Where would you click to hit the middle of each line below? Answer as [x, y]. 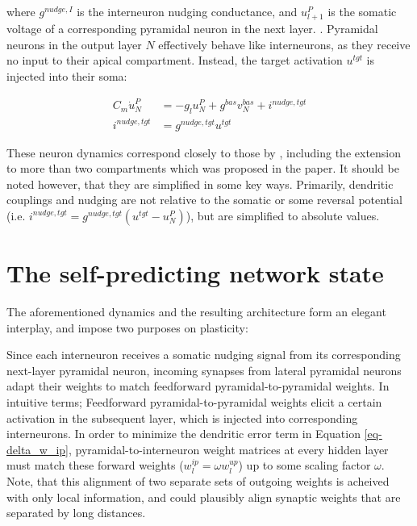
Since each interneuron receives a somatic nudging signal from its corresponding [204, 355]
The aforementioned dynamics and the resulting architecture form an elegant [196, 312]
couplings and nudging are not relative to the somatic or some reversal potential [204, 200]
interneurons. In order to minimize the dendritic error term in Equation [183, 434]
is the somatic [362, 11]
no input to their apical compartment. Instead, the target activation [175, 60]
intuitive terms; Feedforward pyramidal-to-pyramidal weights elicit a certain [194, 402]
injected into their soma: [67, 75]
